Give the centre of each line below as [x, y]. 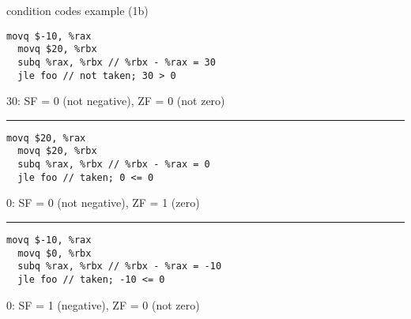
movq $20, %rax [46, 138]
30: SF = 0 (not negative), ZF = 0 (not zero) [116, 101]
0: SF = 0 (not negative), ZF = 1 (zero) [103, 203]
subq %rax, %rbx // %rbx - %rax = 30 [117, 62]
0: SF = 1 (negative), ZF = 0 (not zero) [103, 304]
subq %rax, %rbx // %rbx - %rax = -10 [120, 266]
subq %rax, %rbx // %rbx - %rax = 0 [114, 165]
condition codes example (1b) [77, 10]
